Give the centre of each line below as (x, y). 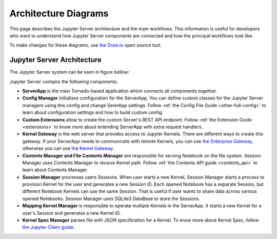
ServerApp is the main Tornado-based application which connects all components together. (120, 91)
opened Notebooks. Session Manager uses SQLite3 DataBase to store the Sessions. (111, 198)
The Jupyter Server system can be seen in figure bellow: (70, 72)
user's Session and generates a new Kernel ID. (72, 213)
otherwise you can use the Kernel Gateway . (68, 148)
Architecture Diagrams (59, 13)
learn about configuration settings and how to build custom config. (93, 112)
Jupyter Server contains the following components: (64, 82)
